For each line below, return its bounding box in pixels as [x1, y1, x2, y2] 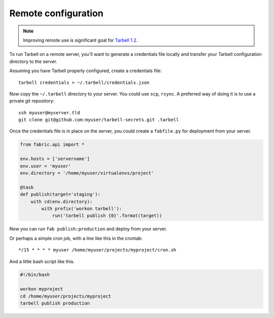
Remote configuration [9, 8, 104, 19]
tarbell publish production [20, 300, 90, 306]
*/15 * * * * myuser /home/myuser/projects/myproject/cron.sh [18, 247, 177, 253]
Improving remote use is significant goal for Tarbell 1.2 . [23, 37, 138, 43]
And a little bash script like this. [9, 258, 75, 264]
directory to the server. [9, 58, 58, 65]
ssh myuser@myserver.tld [18, 110, 80, 115]
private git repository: [9, 98, 55, 104]
